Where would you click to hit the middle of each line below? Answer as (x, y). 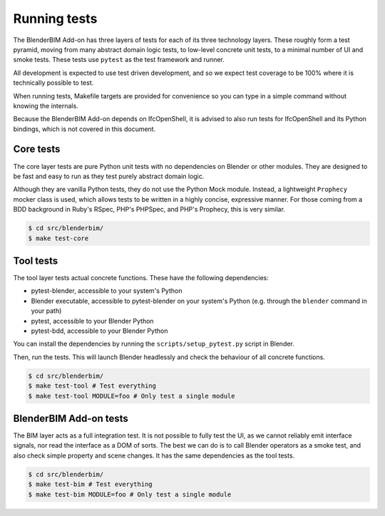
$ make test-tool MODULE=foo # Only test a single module (132, 396)
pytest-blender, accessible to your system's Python (107, 291)
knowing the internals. (46, 105)
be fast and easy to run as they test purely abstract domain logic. (109, 176)
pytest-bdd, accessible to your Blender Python (99, 331)
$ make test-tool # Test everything (92, 386)
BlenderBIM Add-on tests (71, 418)
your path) (46, 311)
